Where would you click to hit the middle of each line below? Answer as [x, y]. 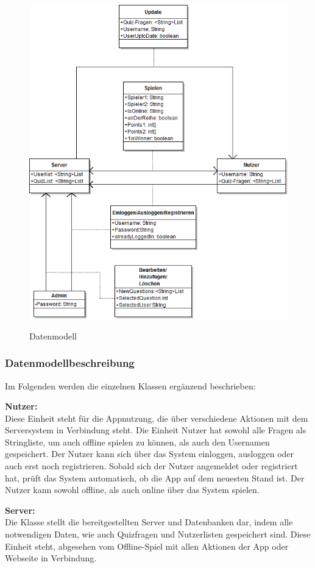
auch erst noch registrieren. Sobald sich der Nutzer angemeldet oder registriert [151, 466]
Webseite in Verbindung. [51, 558]
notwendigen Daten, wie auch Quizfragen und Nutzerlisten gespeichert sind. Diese [158, 534]
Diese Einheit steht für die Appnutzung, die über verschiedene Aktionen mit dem [157, 418]
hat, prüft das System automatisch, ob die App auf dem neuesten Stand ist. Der [155, 477]
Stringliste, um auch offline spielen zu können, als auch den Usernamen [137, 442]
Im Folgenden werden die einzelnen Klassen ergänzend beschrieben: [130, 385]
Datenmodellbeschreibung [70, 363]
